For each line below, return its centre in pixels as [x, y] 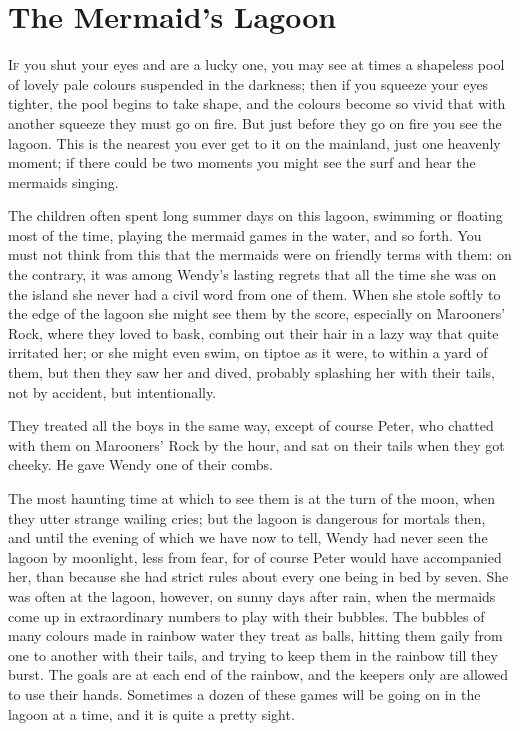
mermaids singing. [63, 181]
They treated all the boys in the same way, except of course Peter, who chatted [251, 425]
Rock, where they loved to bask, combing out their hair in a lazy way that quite [253, 332]
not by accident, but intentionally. [112, 391]
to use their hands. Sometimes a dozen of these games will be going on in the [244, 693]
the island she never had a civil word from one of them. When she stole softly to [254, 293]
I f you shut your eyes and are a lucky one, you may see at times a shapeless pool [256, 64]
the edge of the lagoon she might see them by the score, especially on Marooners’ [257, 313]
